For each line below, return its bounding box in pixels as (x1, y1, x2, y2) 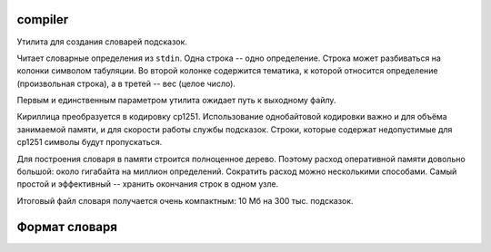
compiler (16, 12, 69, 27)
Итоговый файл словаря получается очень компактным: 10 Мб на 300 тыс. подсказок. (16, 195, 354, 206)
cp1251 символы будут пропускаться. (16, 137, 163, 148)
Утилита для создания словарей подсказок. (16, 36, 188, 47)
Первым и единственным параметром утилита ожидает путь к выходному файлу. (16, 95, 336, 106)
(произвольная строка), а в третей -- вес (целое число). (16, 78, 236, 89)
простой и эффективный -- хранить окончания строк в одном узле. (16, 179, 279, 189)
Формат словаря (16, 218, 118, 235)
